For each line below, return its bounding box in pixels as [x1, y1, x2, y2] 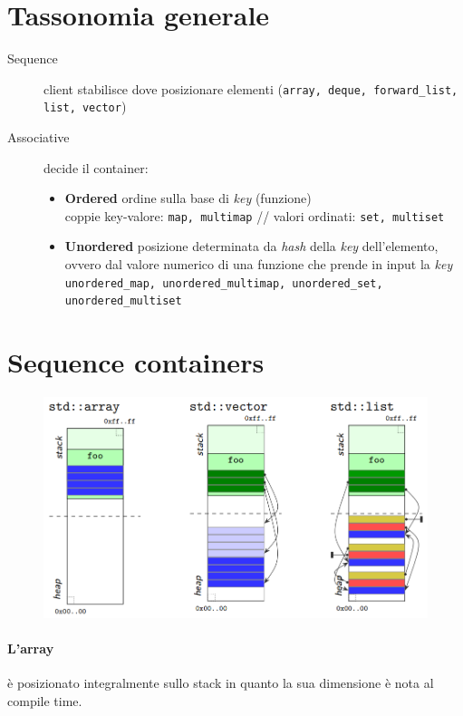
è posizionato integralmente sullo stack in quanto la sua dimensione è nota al [7, 673, 434, 692]
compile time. [7, 691, 82, 710]
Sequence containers [7, 343, 265, 381]
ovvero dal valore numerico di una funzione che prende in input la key [64, 255, 453, 274]
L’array [7, 638, 54, 657]
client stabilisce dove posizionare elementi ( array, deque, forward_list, [43, 79, 458, 98]
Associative [7, 128, 70, 147]
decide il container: [43, 158, 149, 177]
